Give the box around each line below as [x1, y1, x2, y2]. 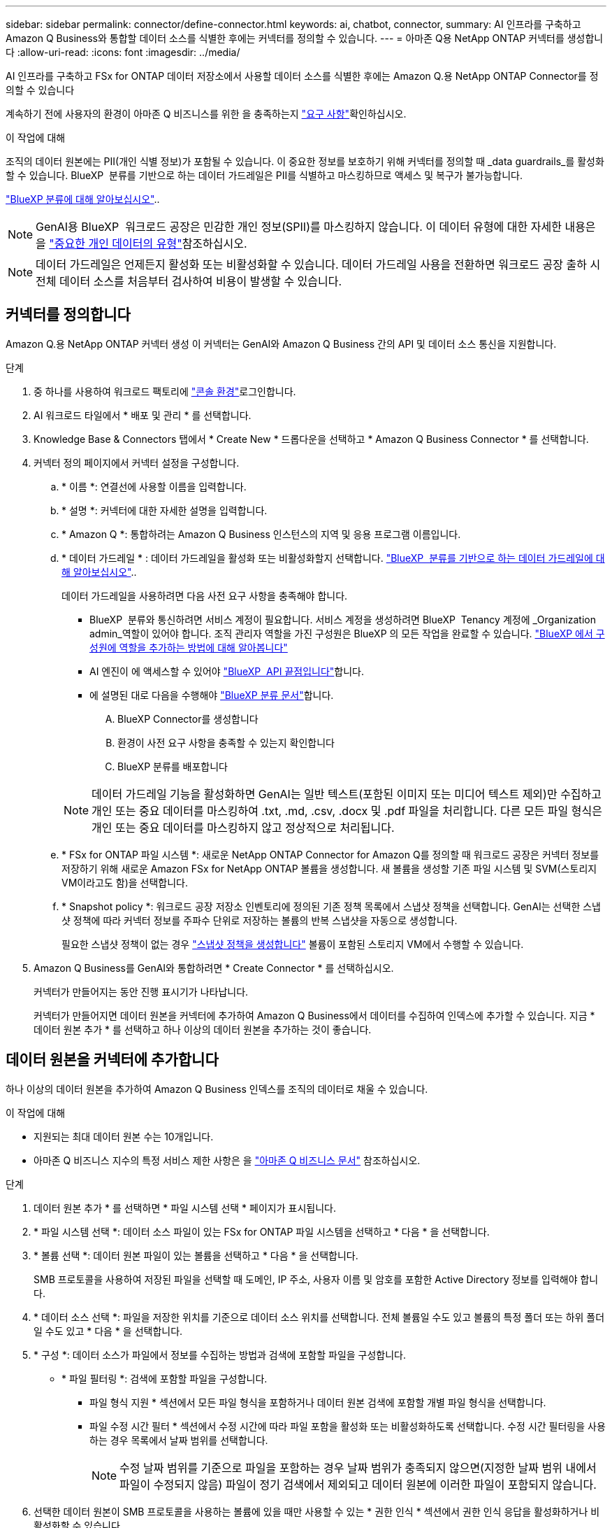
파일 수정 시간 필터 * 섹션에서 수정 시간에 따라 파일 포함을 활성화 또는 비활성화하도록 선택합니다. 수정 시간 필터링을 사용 [89, 1420, 606, 1432]
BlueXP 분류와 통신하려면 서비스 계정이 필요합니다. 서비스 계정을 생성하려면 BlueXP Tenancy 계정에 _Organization [89, 613, 596, 625]
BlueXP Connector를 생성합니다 [117, 712, 258, 725]
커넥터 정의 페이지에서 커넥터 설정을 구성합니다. [34, 456, 240, 469]
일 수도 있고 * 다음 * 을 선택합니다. [34, 1324, 183, 1337]
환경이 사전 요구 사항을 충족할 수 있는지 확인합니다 [117, 736, 335, 749]
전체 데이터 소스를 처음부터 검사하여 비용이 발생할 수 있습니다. [36, 274, 342, 288]
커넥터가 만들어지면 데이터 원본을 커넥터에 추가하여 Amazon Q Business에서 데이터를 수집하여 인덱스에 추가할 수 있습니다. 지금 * [34, 1009, 595, 1021]
